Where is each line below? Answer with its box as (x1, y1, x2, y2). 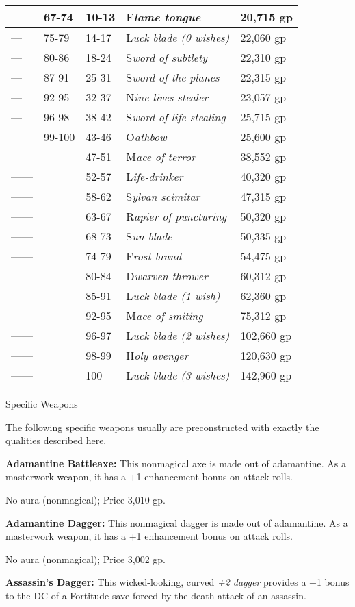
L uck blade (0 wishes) (126, 29, 230, 45)
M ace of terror (126, 149, 196, 164)
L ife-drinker (126, 169, 183, 184)
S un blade (126, 228, 172, 244)
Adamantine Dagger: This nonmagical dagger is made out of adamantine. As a (5, 515, 348, 530)
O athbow (126, 129, 167, 145)
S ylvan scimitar (126, 188, 200, 204)
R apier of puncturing (126, 208, 227, 224)
